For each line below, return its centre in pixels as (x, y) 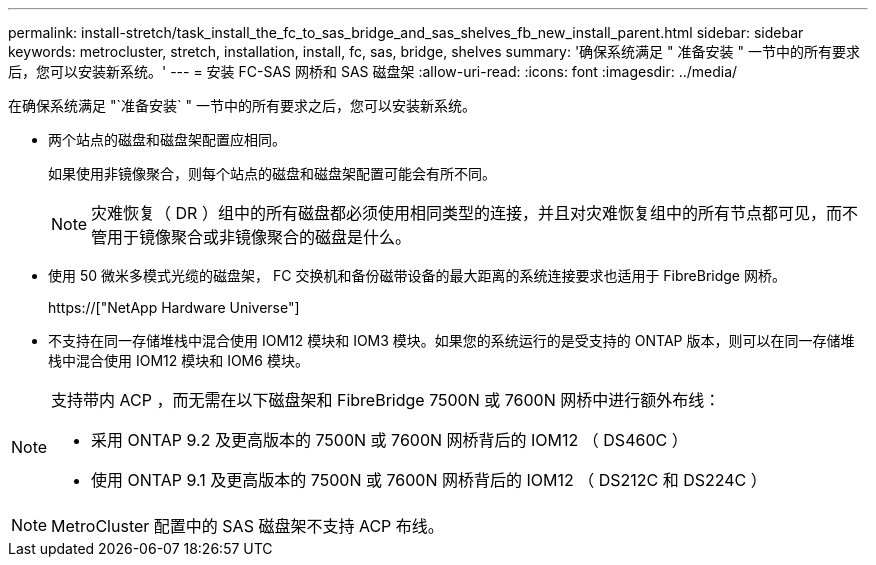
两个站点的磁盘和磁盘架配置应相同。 (167, 139)
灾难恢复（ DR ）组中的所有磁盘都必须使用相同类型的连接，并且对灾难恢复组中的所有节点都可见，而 (466, 213)
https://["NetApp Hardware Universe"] (174, 307)
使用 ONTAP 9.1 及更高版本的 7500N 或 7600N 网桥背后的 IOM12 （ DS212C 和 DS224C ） (429, 480)
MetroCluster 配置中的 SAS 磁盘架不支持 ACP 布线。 (247, 526)
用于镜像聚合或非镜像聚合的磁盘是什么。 (259, 237)
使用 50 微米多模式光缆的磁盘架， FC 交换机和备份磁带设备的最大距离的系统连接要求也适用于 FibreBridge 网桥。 (417, 275)
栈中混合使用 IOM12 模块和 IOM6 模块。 (178, 360)
